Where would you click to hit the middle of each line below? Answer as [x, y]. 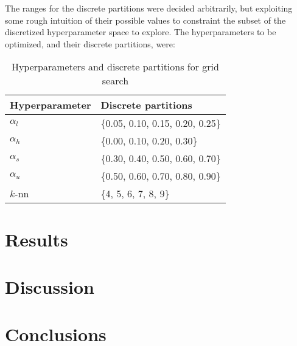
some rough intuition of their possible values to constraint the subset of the [145, 20]
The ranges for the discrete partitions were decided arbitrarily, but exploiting [149, 8]
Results [37, 239]
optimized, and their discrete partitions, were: [90, 43]
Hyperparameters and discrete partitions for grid [115, 67]
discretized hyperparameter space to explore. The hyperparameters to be [141, 32]
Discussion [50, 286]
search [115, 81]
